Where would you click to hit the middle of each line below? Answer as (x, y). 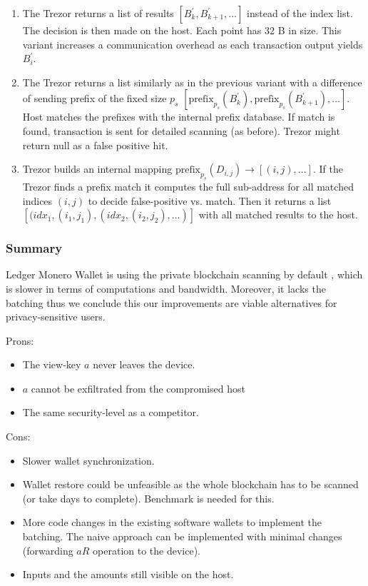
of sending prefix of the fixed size (94, 98)
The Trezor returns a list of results (98, 13)
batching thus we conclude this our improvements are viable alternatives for (172, 302)
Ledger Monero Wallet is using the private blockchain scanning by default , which (184, 274)
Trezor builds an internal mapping (97, 169)
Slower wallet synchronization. (88, 460)
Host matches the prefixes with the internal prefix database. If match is (179, 117)
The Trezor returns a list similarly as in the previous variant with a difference (192, 82)
